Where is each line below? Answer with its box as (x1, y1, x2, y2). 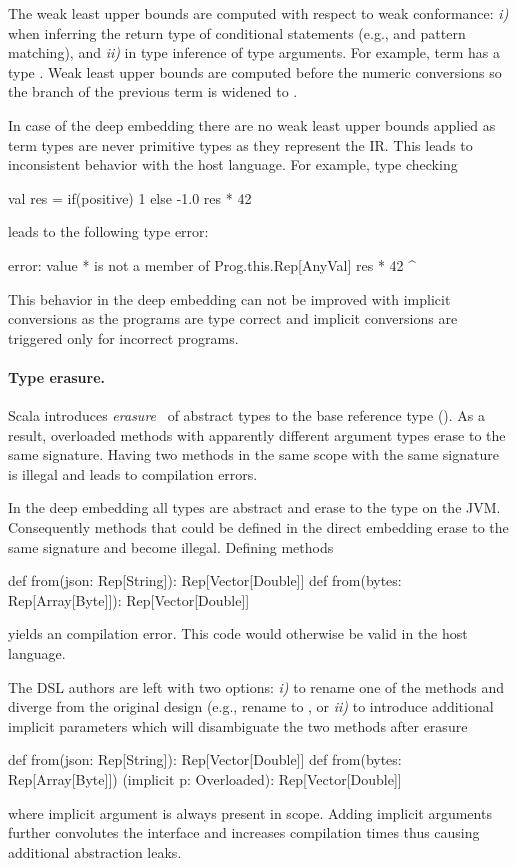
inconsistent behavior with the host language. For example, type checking (8, 154, 458, 175)
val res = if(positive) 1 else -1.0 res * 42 (8, 187, 252, 208)
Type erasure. (8, 366, 106, 387)
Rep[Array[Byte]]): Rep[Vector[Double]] (8, 589, 250, 610)
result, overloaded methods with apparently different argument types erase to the (8, 424, 506, 445)
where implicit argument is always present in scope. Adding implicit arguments (8, 802, 492, 823)
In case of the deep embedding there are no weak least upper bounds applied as (8, 114, 496, 135)
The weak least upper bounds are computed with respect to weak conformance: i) (8, 3, 509, 23)
